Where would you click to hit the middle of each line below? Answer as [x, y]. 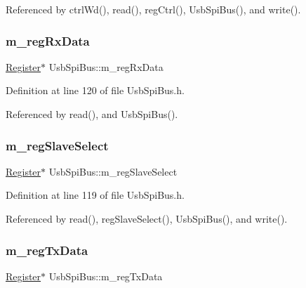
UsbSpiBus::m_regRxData [106, 66]
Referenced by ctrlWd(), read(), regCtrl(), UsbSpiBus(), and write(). [153, 9]
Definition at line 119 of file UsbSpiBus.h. [95, 195]
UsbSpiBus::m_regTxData [106, 276]
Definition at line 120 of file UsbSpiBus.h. [95, 90]
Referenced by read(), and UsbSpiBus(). [92, 114]
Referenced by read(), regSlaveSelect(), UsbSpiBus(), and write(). [147, 218]
